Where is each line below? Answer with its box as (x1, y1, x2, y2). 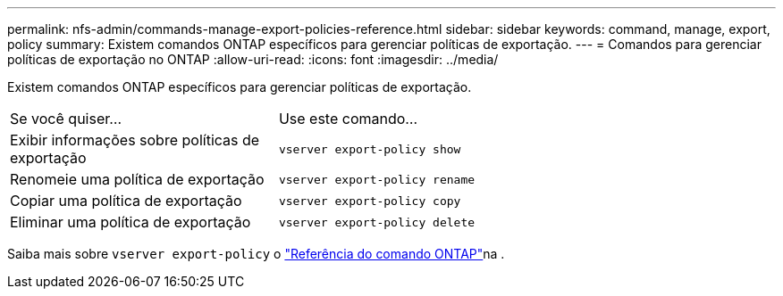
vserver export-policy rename (278, 172, 476, 186)
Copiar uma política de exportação (10, 192, 242, 210)
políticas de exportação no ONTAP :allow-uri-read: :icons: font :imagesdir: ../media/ (7, 52, 499, 67)
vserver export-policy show (278, 142, 461, 156)
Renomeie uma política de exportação (10, 170, 265, 188)
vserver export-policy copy (278, 193, 461, 208)
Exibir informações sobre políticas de (10, 131, 260, 149)
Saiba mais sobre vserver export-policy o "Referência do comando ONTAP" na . (7, 246, 505, 261)
